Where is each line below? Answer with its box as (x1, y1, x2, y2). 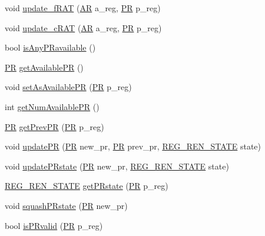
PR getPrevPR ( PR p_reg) (5, 120, 104, 132)
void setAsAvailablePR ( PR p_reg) (5, 81, 132, 93)
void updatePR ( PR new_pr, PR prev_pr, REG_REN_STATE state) (5, 140, 261, 152)
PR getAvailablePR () (5, 61, 84, 73)
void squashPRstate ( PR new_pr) (5, 199, 128, 211)
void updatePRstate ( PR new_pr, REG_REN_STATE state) (5, 159, 229, 172)
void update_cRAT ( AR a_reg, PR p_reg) (5, 21, 162, 34)
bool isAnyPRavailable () (5, 41, 96, 54)
